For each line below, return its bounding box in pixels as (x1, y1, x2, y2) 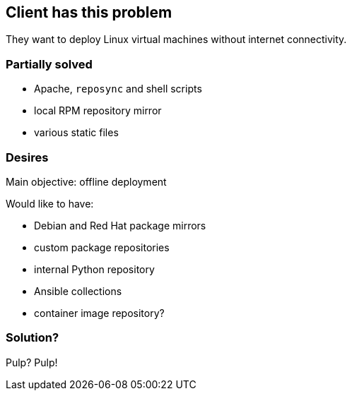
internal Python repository (34, 263, 155, 275)
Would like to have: (6, 197, 94, 210)
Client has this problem (6, 4, 172, 21)
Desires (6, 150, 49, 164)
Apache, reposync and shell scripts (34, 83, 202, 95)
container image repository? (34, 306, 165, 319)
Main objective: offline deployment (6, 175, 167, 188)
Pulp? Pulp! (6, 356, 58, 368)
